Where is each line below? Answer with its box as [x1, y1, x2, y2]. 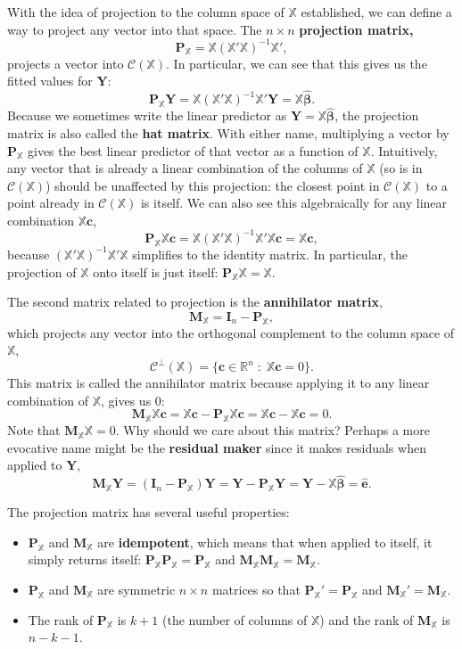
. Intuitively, [370, 141, 438, 160]
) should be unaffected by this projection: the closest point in [45, 176, 380, 194]
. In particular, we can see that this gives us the [166, 53, 427, 72]
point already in [7, 193, 95, 212]
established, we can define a [301, 3, 452, 21]
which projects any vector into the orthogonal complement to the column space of [7, 323, 455, 341]
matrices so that [211, 580, 301, 598]
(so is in [379, 159, 423, 177]
